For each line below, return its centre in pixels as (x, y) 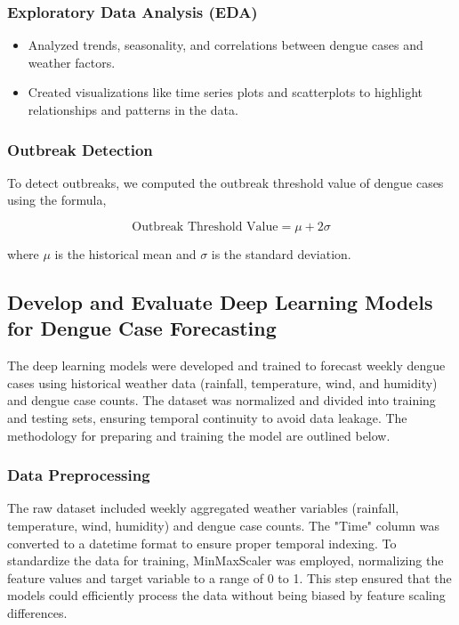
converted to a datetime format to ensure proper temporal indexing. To (202, 543)
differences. (37, 612)
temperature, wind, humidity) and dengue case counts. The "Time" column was (223, 525)
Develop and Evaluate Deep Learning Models (220, 301)
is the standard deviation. (281, 254)
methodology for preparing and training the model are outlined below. (199, 435)
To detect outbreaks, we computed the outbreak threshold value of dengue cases (225, 182)
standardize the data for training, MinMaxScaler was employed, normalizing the (225, 560)
